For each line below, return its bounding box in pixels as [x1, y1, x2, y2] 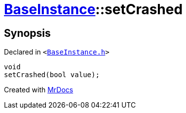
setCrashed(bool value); [4, 71, 100, 79]
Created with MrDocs [4, 85, 74, 94]
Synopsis [4, 27, 51, 39]
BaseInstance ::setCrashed [4, 1, 183, 18]
